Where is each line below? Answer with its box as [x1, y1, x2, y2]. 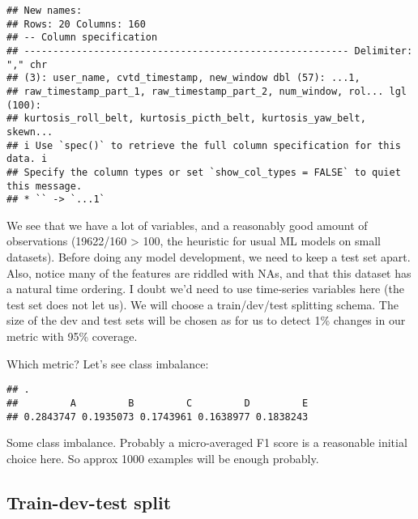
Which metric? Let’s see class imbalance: [6, 355, 209, 372]
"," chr [6, 58, 48, 70]
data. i [6, 153, 48, 165]
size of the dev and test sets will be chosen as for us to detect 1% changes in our [6, 312, 406, 329]
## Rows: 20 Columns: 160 [6, 18, 146, 30]
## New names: [6, 5, 83, 16]
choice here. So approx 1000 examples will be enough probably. [6, 449, 319, 466]
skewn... [6, 125, 53, 138]
